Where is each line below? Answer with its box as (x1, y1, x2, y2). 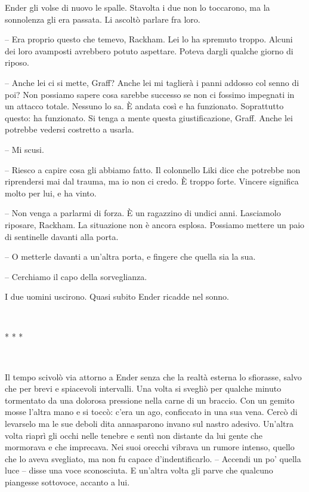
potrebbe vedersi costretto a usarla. (5, 123, 134, 136)
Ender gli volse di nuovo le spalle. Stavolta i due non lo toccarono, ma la (5, 1, 270, 13)
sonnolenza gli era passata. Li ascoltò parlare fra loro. (5, 13, 200, 25)
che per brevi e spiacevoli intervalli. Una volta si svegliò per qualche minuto (5, 382, 282, 395)
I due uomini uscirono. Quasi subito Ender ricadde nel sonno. (5, 290, 229, 303)
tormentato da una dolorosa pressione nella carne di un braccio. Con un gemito (5, 393, 295, 406)
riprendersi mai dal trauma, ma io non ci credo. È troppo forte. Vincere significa (5, 175, 299, 187)
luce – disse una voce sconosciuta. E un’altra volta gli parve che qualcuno (5, 464, 273, 476)
